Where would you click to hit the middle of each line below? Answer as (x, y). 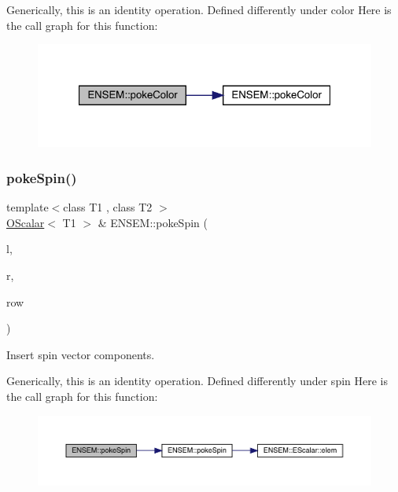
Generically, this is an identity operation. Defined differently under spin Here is (197, 381)
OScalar (26, 222)
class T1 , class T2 (108, 207)
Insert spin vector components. (81, 354)
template (28, 207)
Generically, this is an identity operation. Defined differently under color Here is (199, 9)
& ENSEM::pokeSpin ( (153, 222)
